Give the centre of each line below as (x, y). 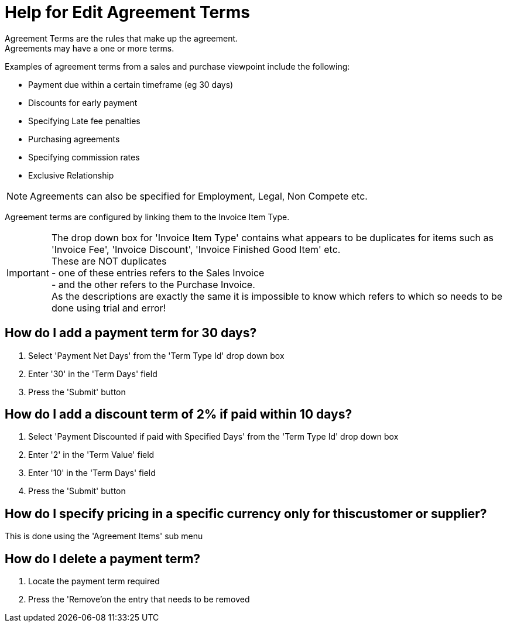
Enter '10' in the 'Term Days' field (92, 473)
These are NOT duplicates (109, 261)
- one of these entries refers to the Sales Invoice (158, 273)
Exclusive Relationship (71, 175)
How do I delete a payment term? (103, 559)
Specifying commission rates (84, 157)
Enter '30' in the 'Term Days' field (93, 374)
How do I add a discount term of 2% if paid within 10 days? (179, 414)
